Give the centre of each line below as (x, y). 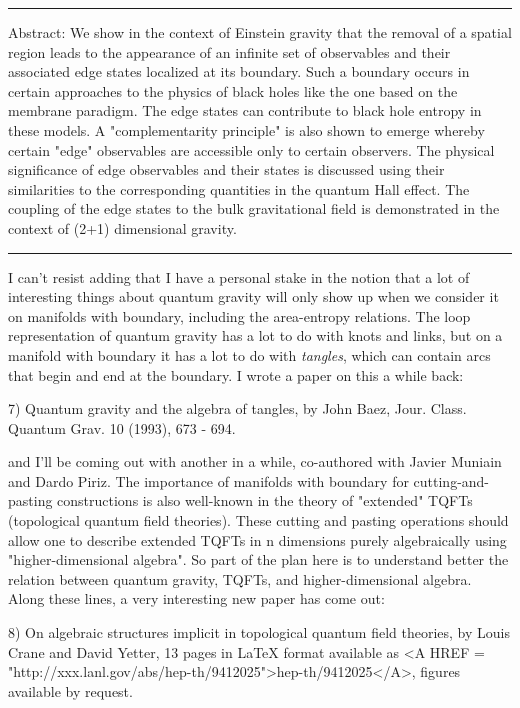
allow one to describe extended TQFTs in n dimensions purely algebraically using (257, 539)
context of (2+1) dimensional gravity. (122, 227)
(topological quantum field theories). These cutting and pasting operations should (258, 520)
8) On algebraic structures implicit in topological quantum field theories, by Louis (259, 632)
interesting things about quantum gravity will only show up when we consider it (253, 296)
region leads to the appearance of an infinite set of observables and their (229, 51)
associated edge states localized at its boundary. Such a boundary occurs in (239, 71)
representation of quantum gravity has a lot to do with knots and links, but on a (255, 335)
